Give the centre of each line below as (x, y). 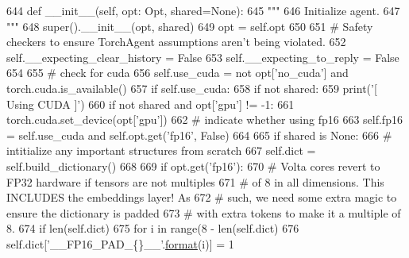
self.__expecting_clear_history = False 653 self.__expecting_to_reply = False (203, 57)
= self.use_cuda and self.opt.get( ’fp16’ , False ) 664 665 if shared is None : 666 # (199, 135)
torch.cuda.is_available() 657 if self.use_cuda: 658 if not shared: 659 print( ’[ (192, 88)
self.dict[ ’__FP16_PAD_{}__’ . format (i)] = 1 (120, 243)
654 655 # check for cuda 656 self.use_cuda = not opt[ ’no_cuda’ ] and (177, 73)
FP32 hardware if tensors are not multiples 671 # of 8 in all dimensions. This (195, 181)
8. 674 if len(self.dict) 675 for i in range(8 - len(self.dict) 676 (153, 228)
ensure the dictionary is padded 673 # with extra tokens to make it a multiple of (204, 212)
